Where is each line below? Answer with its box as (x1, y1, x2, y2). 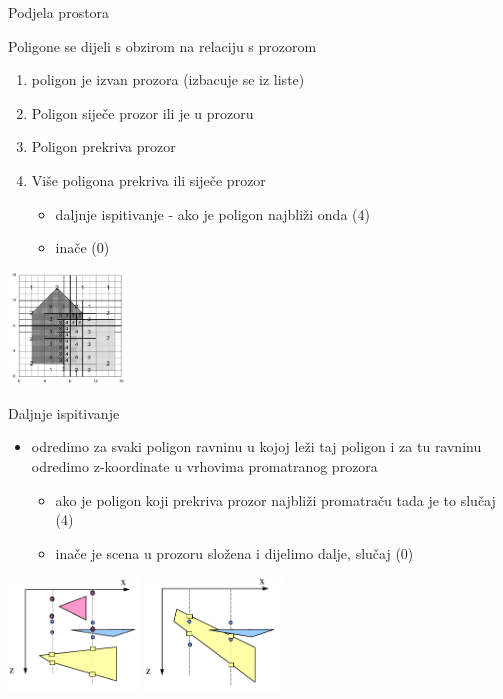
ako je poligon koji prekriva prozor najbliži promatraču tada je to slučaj (55, 489, 496, 510)
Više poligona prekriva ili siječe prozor (31, 169, 266, 190)
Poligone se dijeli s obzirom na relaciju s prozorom (8, 35, 317, 56)
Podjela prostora (8, 2, 110, 22)
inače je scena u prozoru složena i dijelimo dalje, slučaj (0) (55, 542, 414, 563)
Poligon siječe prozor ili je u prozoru (31, 102, 254, 123)
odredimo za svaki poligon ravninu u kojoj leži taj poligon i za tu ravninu (31, 436, 482, 457)
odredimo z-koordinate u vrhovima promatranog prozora (31, 455, 378, 476)
